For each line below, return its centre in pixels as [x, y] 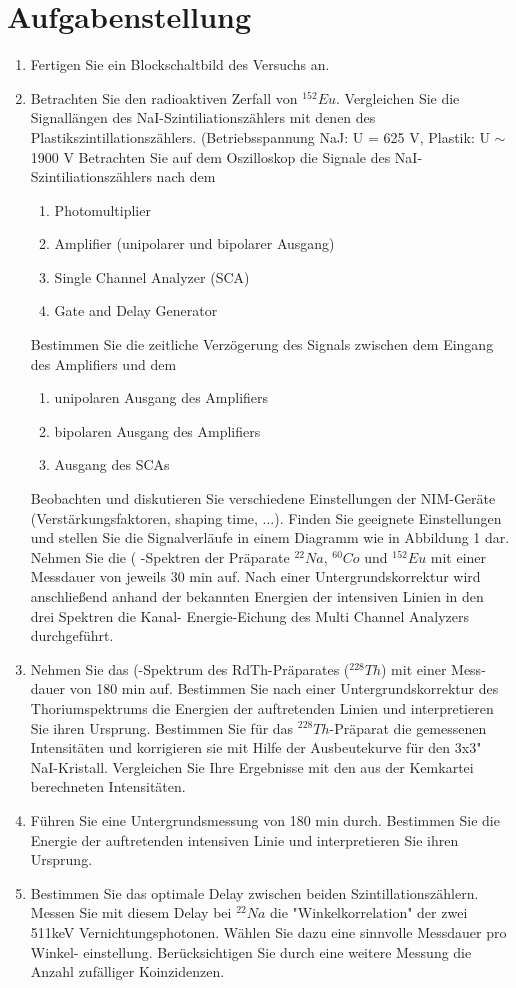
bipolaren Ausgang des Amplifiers [157, 430]
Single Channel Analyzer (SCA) [152, 276]
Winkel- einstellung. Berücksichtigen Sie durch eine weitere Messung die [251, 951]
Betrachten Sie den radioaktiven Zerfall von [164, 97]
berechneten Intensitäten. [108, 786]
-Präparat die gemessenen [408, 727]
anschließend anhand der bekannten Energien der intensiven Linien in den [257, 596]
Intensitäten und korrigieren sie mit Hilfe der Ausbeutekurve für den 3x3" [256, 747]
